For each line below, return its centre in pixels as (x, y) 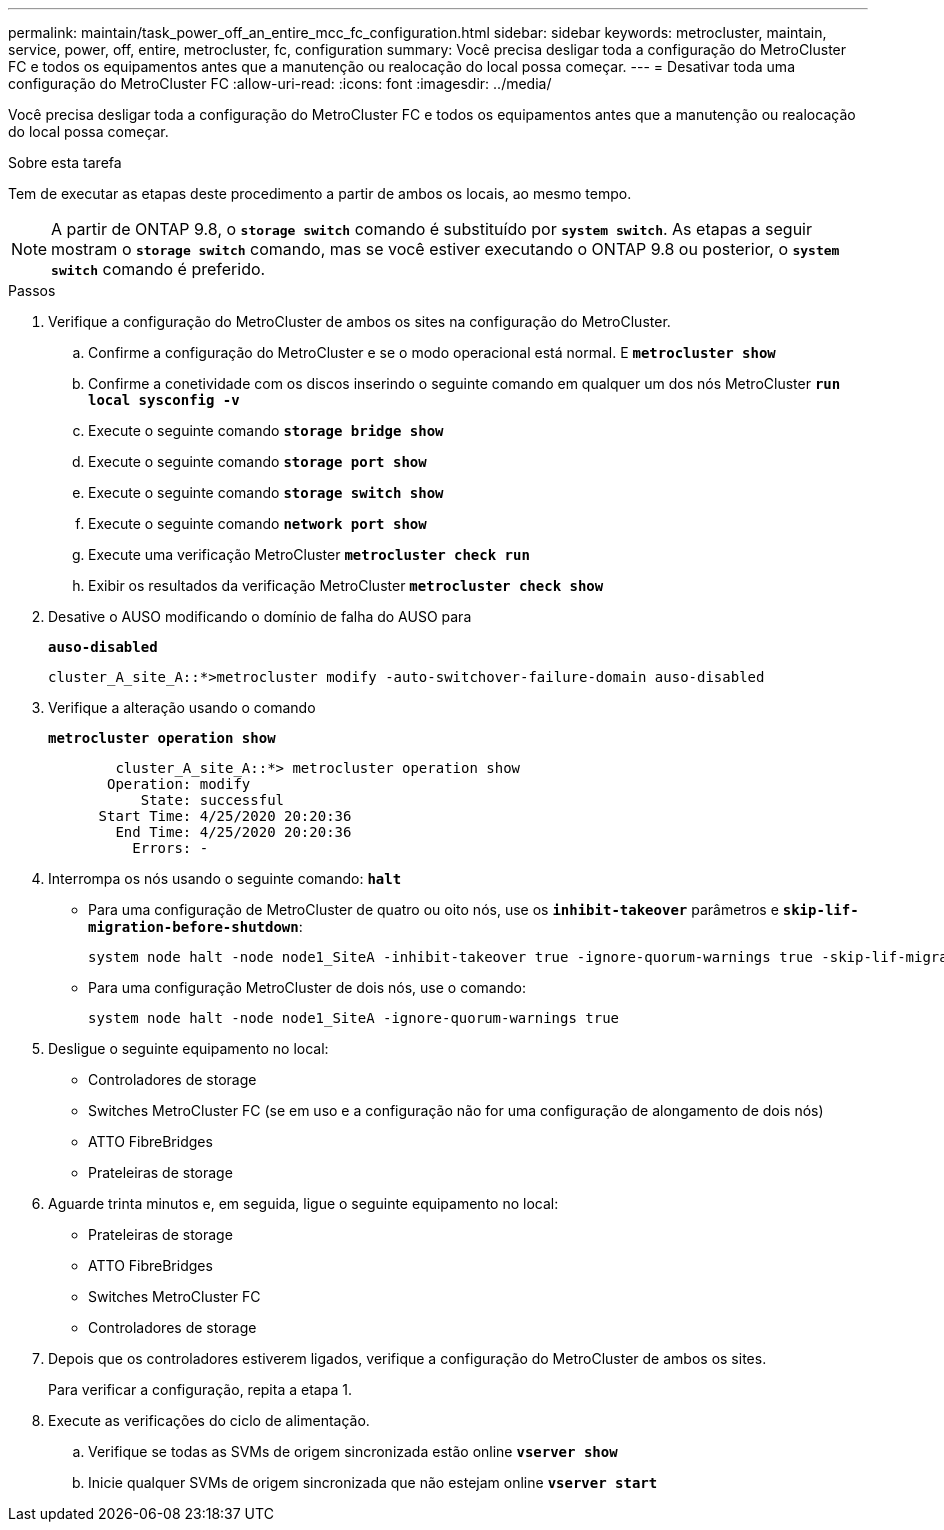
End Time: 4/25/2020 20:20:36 (233, 832)
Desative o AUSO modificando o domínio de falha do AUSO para (260, 616)
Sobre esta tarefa (65, 162)
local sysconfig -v (164, 400)
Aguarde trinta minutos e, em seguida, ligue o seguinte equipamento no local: (303, 1203)
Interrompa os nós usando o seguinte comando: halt (225, 878)
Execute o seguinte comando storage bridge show (266, 430)
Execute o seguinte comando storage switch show (266, 492)
